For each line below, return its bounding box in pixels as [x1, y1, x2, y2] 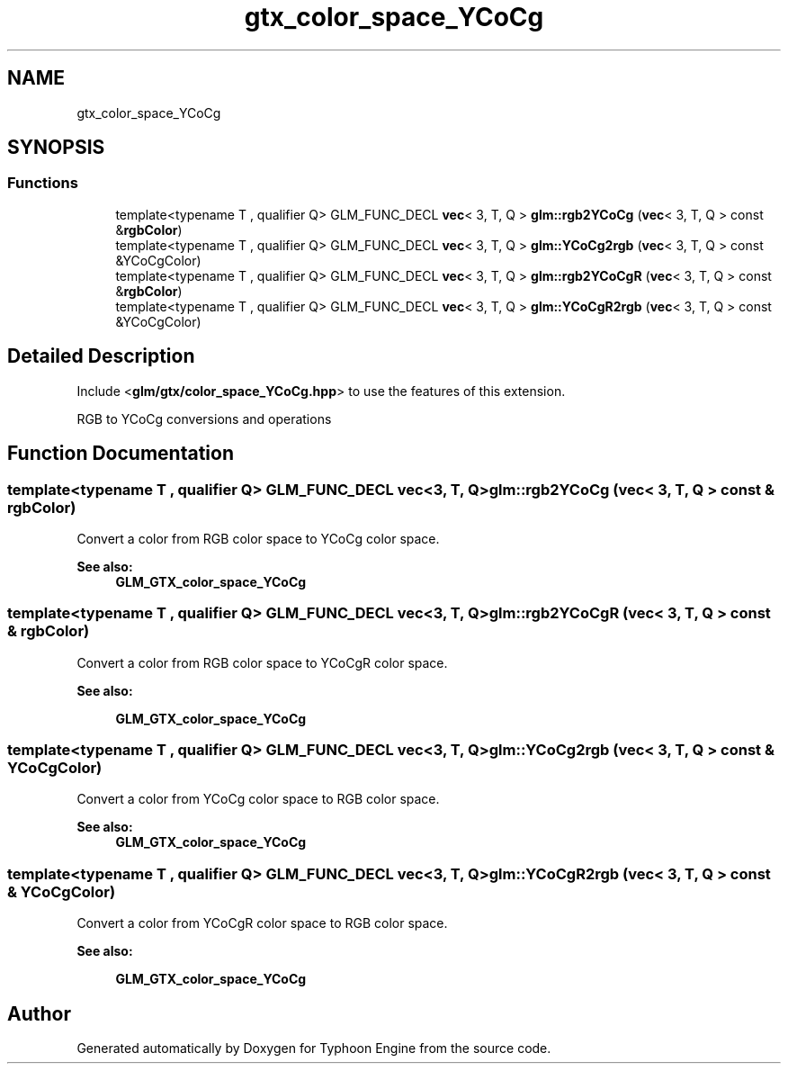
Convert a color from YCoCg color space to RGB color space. [76, 791, 440, 807]
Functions [7, 174, 78, 193]
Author [7, 1002, 71, 1025]
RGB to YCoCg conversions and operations [76, 410, 332, 427]
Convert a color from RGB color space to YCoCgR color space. [76, 654, 448, 670]
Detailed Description [7, 345, 195, 368]
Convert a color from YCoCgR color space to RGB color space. [76, 915, 448, 931]
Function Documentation [7, 442, 234, 465]
